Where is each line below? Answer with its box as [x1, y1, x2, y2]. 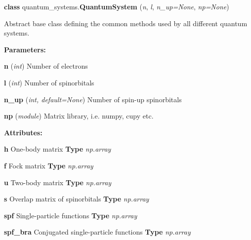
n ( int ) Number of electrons [4, 61, 88, 71]
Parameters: [4, 44, 46, 54]
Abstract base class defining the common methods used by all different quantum [4, 18, 248, 28]
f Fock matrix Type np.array [4, 160, 93, 170]
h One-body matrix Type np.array [4, 144, 111, 154]
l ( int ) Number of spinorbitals [4, 77, 94, 87]
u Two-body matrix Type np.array [4, 177, 112, 187]
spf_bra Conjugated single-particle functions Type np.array [4, 227, 191, 237]
